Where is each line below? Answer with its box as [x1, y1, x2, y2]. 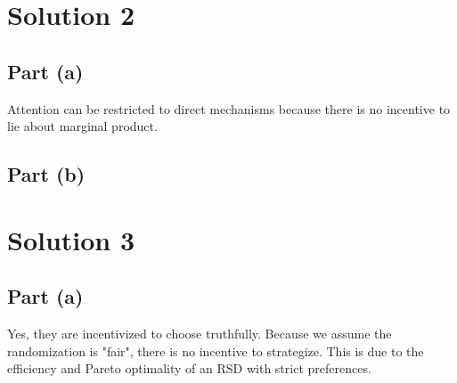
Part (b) [7, 160, 86, 188]
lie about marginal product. [7, 117, 158, 135]
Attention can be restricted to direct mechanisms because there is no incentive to [7, 99, 451, 118]
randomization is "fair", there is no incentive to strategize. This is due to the [7, 341, 424, 360]
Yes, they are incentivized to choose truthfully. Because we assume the [7, 324, 392, 343]
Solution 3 [7, 221, 135, 257]
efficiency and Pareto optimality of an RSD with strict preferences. [7, 359, 371, 378]
